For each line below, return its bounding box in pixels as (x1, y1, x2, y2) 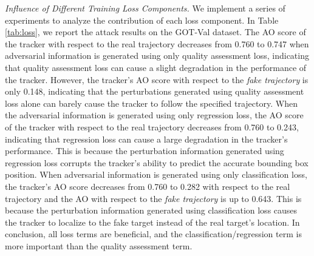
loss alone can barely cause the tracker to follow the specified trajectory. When (5, 96, 298, 109)
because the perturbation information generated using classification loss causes (5, 204, 298, 217)
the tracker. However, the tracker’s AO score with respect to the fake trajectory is (5, 73, 309, 86)
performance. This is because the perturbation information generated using (5, 144, 284, 157)
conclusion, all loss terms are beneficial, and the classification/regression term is (5, 227, 302, 240)
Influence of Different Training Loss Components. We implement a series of (5, 2, 285, 14)
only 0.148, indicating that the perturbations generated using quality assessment (5, 85, 304, 98)
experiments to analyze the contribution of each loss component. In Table (5, 13, 279, 26)
